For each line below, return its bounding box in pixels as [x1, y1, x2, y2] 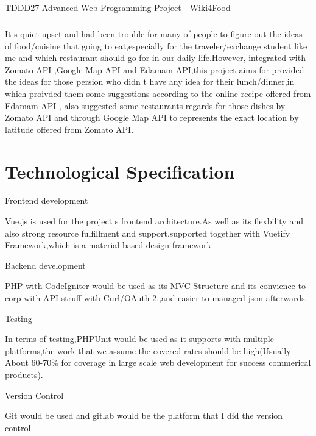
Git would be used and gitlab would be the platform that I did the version [5, 409, 283, 422]
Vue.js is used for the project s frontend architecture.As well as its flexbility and [5, 215, 303, 227]
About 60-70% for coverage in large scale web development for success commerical [5, 356, 311, 369]
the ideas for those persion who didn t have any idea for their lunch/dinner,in [5, 75, 295, 88]
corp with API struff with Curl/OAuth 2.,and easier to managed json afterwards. [5, 291, 307, 304]
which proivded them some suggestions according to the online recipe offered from [5, 87, 311, 99]
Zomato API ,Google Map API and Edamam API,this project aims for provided [5, 63, 304, 76]
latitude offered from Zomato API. [5, 123, 134, 135]
